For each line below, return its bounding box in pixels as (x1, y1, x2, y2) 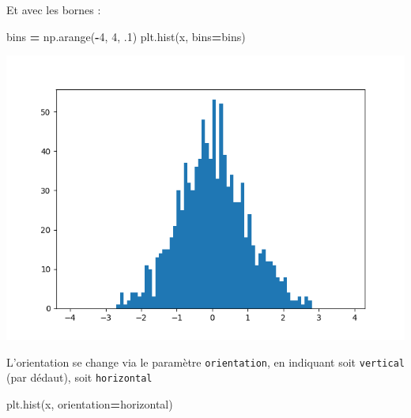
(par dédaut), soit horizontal (6, 369, 153, 386)
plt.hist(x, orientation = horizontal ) (6, 396, 173, 412)
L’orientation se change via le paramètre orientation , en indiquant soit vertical (6, 353, 405, 370)
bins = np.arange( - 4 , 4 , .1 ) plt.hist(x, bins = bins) (6, 28, 246, 44)
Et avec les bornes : (6, 2, 101, 17)
